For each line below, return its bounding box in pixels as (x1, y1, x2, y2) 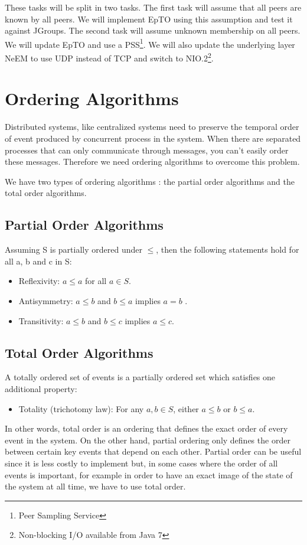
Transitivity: (18, 314, 64, 327)
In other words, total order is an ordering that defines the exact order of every (5, 422, 288, 435)
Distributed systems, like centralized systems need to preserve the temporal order (5, 120, 299, 133)
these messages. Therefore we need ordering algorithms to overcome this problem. (5, 155, 300, 168)
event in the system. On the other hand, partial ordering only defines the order (5, 433, 290, 446)
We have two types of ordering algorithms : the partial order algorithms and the (5, 175, 295, 187)
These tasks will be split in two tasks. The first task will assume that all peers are (5, 1, 302, 13)
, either (173, 402, 199, 415)
